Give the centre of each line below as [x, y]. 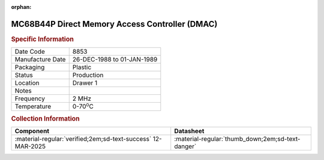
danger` [185, 146]
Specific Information [43, 39]
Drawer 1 [85, 83]
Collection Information [46, 118]
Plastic [82, 67]
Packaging [30, 67]
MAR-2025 [30, 146]
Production [88, 75]
